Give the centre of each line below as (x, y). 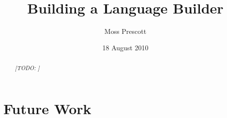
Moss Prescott (125, 31)
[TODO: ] (27, 68)
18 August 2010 (125, 47)
